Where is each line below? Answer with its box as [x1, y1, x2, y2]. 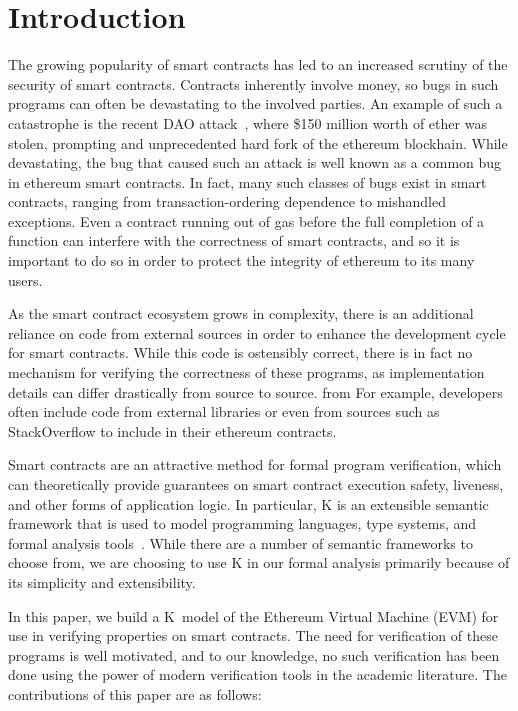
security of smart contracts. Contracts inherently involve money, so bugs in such [8, 73, 499, 94]
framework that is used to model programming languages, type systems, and [8, 513, 477, 534]
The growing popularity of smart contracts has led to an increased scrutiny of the [8, 54, 508, 75]
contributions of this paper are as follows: [8, 683, 262, 704]
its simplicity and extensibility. [8, 571, 196, 592]
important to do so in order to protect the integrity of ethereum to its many [8, 250, 475, 271]
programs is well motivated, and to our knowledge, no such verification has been [8, 644, 500, 665]
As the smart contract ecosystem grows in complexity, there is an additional [8, 303, 474, 324]
